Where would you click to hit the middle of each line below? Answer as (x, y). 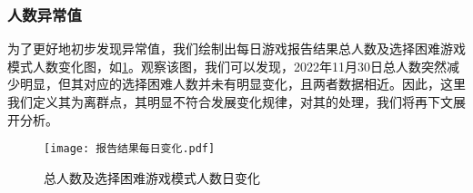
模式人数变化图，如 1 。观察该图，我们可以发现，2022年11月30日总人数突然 (227, 66)
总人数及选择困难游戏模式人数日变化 (152, 177)
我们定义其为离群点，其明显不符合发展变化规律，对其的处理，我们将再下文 (230, 101)
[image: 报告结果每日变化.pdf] (130, 149)
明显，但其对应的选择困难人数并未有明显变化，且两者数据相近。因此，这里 (242, 84)
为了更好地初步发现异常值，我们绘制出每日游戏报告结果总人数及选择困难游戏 (236, 48)
